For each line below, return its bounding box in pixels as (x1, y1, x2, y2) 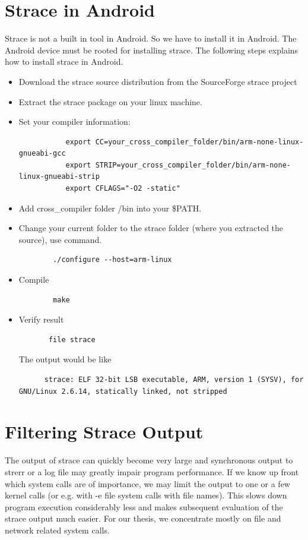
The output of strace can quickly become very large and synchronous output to (5, 454, 293, 466)
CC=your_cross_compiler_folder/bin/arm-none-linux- (95, 137, 304, 146)
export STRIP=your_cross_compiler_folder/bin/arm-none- (65, 160, 291, 169)
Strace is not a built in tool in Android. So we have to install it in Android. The (5, 32, 297, 45)
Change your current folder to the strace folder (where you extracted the (18, 222, 284, 234)
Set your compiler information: (18, 115, 131, 128)
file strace (48, 335, 96, 344)
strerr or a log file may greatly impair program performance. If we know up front (5, 465, 299, 478)
